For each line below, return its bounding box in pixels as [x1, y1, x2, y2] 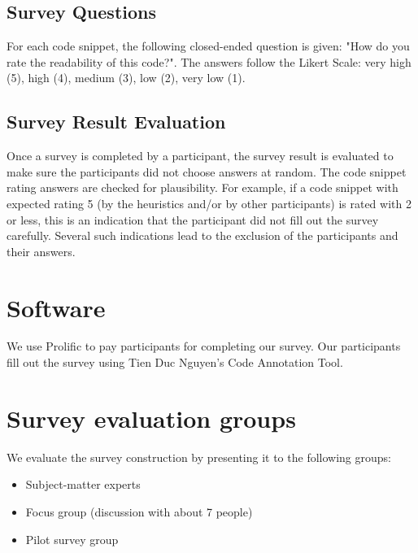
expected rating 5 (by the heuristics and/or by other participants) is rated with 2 [7, 194, 411, 211]
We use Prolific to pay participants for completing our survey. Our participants [7, 337, 401, 355]
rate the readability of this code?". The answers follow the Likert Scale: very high [7, 53, 411, 70]
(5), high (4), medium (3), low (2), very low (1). [7, 69, 246, 86]
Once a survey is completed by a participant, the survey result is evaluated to [7, 147, 394, 164]
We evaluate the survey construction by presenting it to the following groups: [7, 448, 391, 465]
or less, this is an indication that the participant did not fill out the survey [7, 211, 379, 228]
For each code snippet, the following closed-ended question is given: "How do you [7, 37, 410, 54]
